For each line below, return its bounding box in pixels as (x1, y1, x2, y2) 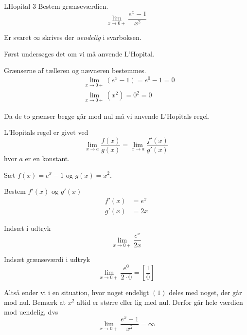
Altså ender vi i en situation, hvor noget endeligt (4, 287, 149, 298)
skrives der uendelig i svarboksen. (42, 32, 141, 42)
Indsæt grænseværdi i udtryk (4, 254, 90, 264)
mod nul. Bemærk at (4, 297, 66, 307)
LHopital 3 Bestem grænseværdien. (4, 1, 108, 11)
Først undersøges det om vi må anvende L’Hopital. (4, 48, 155, 58)
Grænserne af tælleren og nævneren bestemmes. (4, 65, 146, 75)
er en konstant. (25, 153, 70, 163)
